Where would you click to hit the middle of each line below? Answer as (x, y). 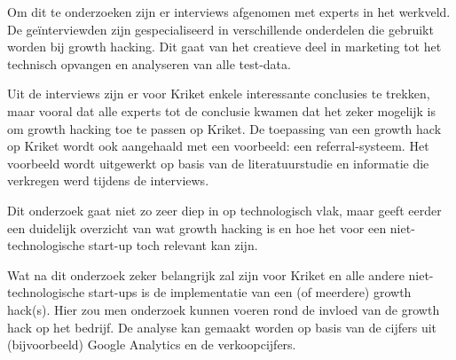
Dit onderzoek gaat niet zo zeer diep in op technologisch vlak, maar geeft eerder (224, 210)
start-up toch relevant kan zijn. (173, 245)
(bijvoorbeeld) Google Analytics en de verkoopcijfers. (152, 344)
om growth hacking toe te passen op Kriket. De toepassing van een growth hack (224, 128)
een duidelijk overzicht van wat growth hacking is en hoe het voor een (197, 227)
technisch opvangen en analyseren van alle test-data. (149, 63)
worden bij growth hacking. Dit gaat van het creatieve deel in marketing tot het (224, 47)
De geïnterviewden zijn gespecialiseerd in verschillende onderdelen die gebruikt (220, 29)
